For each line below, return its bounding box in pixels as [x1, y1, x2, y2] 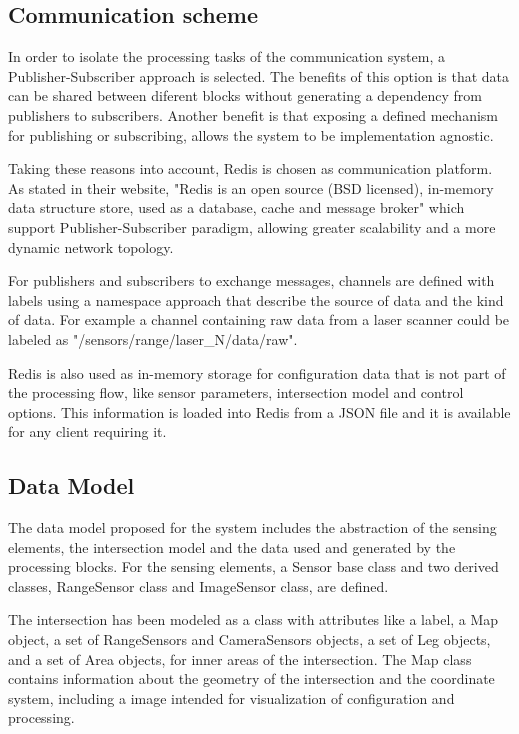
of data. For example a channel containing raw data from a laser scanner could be [8, 309, 510, 330]
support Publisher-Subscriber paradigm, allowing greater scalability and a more [8, 216, 496, 237]
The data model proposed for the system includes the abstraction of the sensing [8, 517, 497, 538]
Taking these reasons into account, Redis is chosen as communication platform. [8, 158, 493, 179]
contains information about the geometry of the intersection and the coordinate [8, 668, 495, 689]
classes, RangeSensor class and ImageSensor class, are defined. [8, 575, 389, 596]
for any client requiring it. [8, 421, 167, 442]
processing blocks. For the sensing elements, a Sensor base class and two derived [8, 556, 499, 577]
